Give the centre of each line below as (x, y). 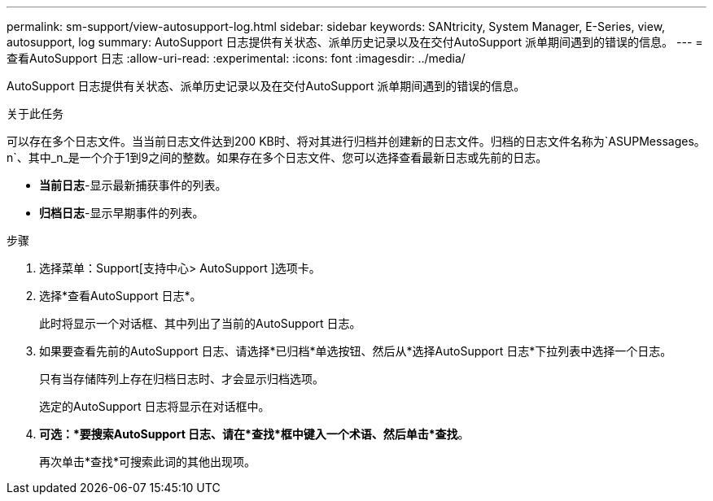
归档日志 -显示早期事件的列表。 (122, 213)
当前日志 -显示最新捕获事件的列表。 (133, 185)
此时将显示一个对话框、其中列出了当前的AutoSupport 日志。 (200, 323)
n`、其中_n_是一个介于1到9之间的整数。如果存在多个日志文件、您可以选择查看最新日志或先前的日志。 (277, 157)
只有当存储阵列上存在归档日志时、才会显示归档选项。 (182, 379)
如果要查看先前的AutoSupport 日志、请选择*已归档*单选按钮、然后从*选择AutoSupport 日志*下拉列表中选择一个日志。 (356, 351)
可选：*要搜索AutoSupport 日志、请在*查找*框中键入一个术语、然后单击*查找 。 (254, 434)
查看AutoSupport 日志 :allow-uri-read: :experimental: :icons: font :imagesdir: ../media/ (236, 58)
